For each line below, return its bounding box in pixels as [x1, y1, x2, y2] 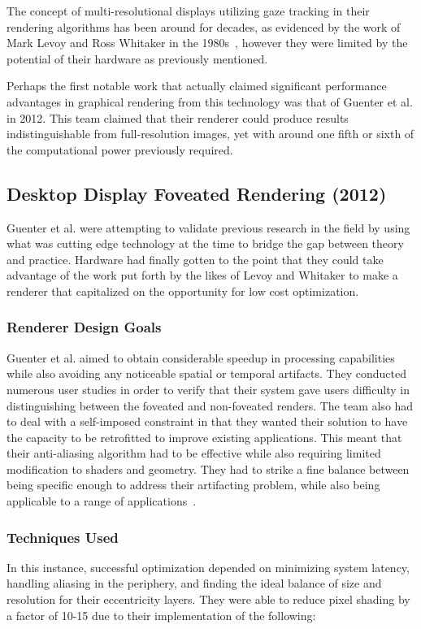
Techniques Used [7, 527, 119, 547]
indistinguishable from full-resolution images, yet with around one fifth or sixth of [7, 125, 414, 142]
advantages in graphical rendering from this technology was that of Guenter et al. [7, 93, 413, 110]
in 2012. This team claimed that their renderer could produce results [7, 109, 349, 126]
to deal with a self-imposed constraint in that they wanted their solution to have [7, 413, 408, 430]
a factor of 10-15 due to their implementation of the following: [7, 606, 316, 623]
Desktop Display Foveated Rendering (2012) [7, 180, 387, 206]
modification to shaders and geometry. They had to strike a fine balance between [7, 460, 410, 477]
